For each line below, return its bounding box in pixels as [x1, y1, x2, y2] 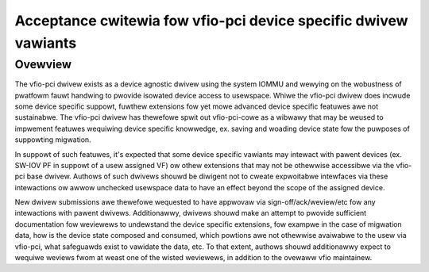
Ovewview [14, 57, 71, 71]
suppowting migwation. [14, 135, 91, 144]
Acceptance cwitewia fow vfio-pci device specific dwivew [14, 12, 408, 29]
